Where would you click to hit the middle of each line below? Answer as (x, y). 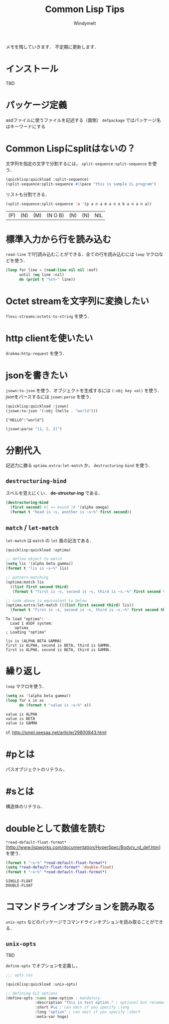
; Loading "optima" (26, 632)
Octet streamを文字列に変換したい (77, 301)
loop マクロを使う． (26, 686)
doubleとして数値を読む (56, 828)
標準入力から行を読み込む (59, 239)
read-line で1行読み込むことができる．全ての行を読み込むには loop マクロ (82, 254)
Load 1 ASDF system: (32, 624)
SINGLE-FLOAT (19, 881)
